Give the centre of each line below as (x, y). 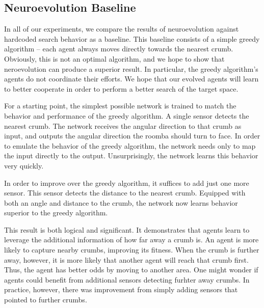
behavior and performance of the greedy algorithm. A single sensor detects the (127, 115)
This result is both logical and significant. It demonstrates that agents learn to (127, 229)
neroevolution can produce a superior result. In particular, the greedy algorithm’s (131, 68)
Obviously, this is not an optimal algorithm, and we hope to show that (114, 58)
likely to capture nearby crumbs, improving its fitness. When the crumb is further (132, 250)
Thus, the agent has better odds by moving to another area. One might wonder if (131, 270)
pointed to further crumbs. (46, 300)
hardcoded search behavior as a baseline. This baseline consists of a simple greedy (132, 38)
